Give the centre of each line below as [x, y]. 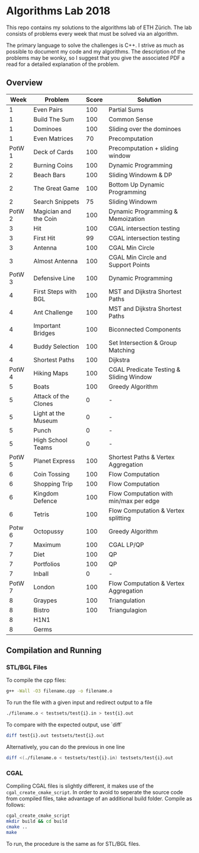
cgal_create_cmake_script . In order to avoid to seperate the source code [95, 792]
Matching [122, 350]
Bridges [44, 333]
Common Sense [131, 119]
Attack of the [52, 396]
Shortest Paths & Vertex [142, 457]
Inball [41, 573]
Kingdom [46, 493]
